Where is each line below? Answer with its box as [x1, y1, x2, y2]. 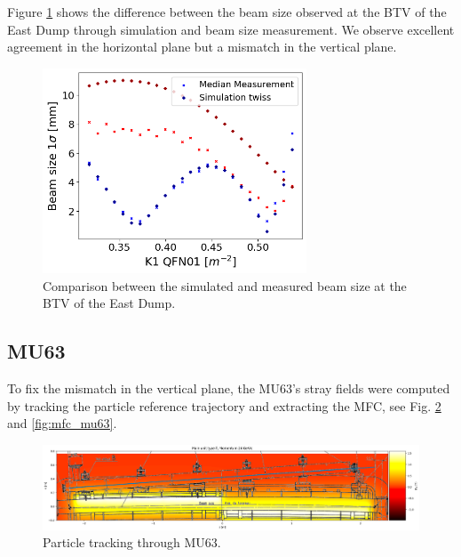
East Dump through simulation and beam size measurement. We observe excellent [7, 20, 455, 38]
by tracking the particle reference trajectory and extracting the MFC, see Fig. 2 [7, 396, 441, 415]
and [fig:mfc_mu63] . [7, 414, 117, 432]
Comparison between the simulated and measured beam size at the [43, 276, 407, 295]
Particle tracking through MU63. [43, 533, 221, 552]
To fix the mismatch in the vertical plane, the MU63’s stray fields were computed [7, 379, 450, 398]
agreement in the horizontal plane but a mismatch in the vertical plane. [7, 37, 397, 56]
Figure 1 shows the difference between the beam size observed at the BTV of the [7, 3, 447, 20]
